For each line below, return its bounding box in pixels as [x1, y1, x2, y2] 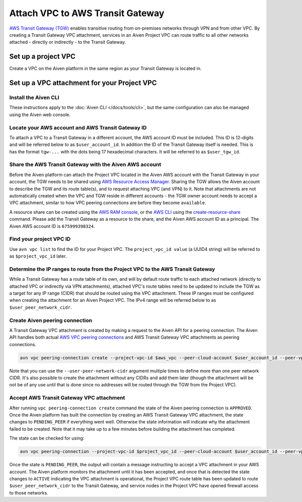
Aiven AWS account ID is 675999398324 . [9, 223, 95, 229]
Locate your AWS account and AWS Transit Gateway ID [9, 124, 147, 131]
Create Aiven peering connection [9, 317, 93, 324]
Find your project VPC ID [9, 235, 71, 242]
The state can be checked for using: [9, 435, 85, 441]
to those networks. [9, 489, 48, 495]
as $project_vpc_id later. [9, 253, 67, 259]
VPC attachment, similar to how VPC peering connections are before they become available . [9, 200, 206, 206]
